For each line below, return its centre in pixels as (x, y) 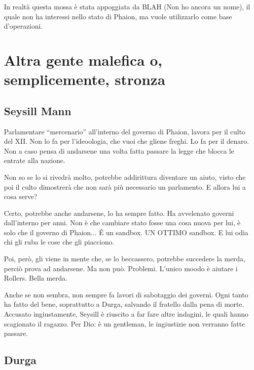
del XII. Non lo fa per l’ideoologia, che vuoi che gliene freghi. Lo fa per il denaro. (127, 141)
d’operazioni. (23, 26)
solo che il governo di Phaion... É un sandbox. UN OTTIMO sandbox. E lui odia (126, 232)
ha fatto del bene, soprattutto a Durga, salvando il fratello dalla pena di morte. (124, 304)
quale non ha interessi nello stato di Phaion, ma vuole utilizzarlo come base (118, 16)
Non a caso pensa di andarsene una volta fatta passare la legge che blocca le (119, 150)
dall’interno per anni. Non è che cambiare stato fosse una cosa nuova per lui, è (122, 223)
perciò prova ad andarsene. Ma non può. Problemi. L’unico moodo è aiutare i (121, 268)
